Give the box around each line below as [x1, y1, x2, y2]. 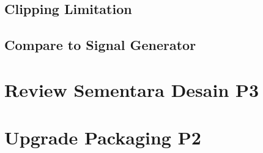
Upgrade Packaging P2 [4, 125, 201, 150]
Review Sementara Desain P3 [4, 77, 259, 102]
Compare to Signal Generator [4, 35, 196, 54]
